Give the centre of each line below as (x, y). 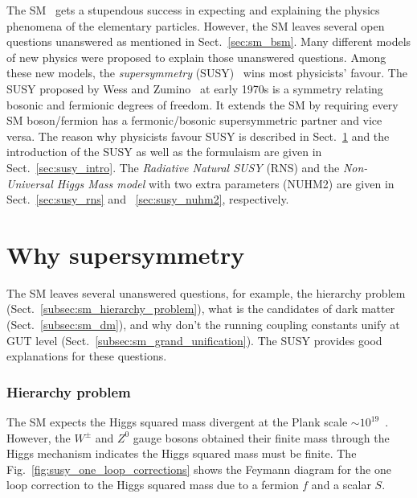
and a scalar (341, 485)
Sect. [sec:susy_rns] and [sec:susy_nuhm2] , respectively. (148, 199)
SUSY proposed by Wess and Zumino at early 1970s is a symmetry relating (195, 88)
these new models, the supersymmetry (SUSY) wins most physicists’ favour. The (207, 73)
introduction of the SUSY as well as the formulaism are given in (164, 152)
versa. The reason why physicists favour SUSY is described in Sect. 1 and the (198, 136)
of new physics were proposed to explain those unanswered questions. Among (196, 57)
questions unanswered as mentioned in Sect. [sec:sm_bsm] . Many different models (209, 41)
